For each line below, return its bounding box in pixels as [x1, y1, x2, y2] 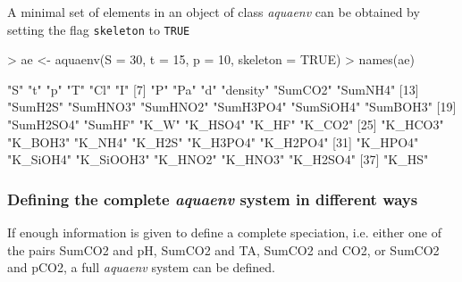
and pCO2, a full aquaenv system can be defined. [7, 258, 276, 277]
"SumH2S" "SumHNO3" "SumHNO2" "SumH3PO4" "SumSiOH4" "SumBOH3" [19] [7, 97, 457, 116]
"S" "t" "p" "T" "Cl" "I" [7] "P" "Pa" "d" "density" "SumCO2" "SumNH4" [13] [7, 79, 419, 98]
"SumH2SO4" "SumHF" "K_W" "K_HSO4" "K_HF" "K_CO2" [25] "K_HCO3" [7, 115, 444, 134]
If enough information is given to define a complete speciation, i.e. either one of [7, 223, 441, 242]
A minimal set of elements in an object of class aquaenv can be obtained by [7, 3, 420, 21]
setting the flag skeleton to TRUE [7, 20, 190, 38]
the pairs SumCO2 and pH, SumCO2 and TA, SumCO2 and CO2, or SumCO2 [7, 240, 440, 259]
